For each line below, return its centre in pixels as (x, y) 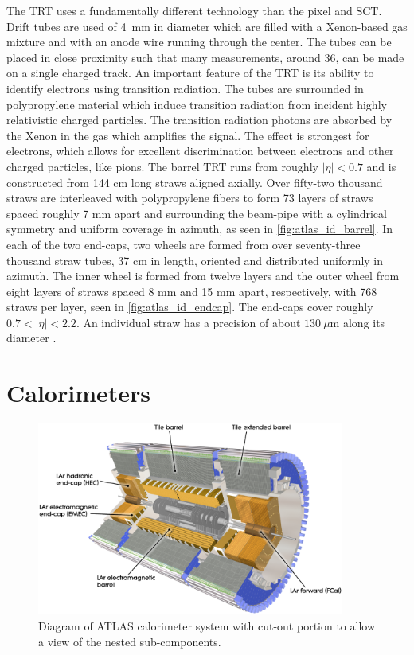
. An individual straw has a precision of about (188, 322)
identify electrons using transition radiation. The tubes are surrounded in (185, 88)
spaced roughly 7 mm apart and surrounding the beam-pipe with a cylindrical (197, 213)
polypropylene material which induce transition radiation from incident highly (197, 104)
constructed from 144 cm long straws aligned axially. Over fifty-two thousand (195, 182)
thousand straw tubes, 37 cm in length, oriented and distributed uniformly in (195, 260)
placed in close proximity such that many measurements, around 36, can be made (205, 57)
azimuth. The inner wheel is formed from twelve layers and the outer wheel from (203, 276)
